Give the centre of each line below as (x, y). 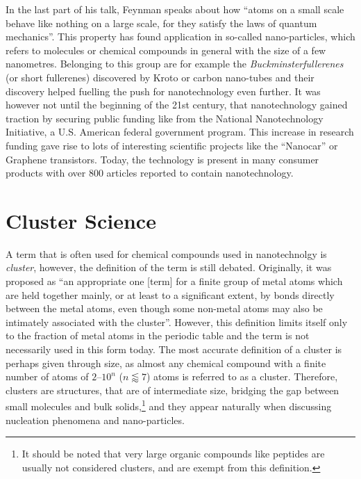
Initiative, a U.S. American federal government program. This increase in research (180, 132)
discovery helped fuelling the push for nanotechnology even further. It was (163, 91)
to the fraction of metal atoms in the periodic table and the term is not (158, 335)
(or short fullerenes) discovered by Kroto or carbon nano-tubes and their (160, 77)
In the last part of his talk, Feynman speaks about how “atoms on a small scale (175, 9)
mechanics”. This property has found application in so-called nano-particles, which (180, 36)
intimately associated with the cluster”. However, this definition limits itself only (177, 322)
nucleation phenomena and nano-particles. (95, 420)
